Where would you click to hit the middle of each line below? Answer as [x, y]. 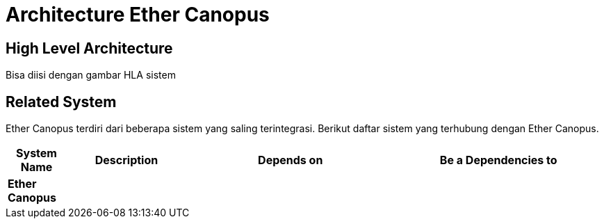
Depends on [291, 160]
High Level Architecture [89, 48]
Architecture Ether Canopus [138, 15]
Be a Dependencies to [498, 160]
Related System [61, 102]
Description [126, 160]
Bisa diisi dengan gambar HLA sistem [91, 75]
